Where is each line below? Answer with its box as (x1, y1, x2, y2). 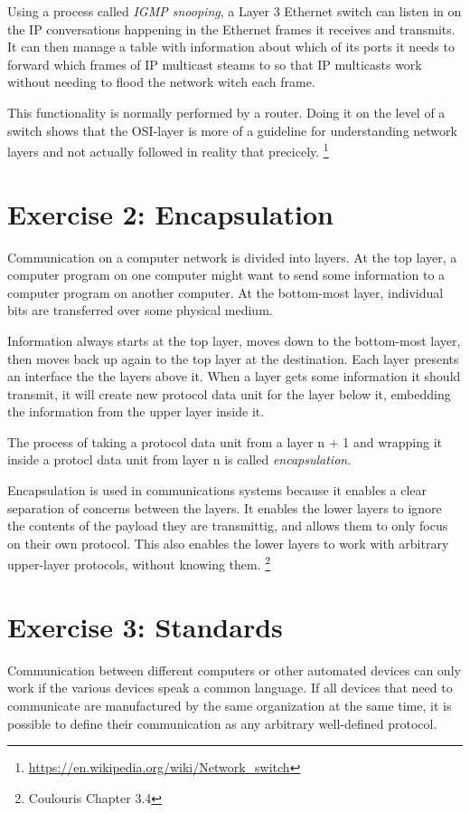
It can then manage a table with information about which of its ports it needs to (7, 37, 455, 56)
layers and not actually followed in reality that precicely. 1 (7, 139, 329, 160)
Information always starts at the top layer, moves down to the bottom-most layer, (7, 330, 461, 349)
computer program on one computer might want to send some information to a (7, 265, 446, 284)
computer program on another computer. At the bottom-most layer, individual (7, 282, 444, 301)
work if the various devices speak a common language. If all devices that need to (7, 678, 453, 697)
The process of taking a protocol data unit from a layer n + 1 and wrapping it (7, 432, 443, 451)
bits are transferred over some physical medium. (7, 301, 273, 320)
